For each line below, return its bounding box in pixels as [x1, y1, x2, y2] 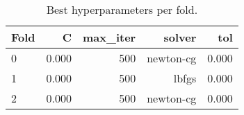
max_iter [83, 29, 136, 45]
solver [163, 29, 197, 45]
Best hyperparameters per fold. [46, 1, 198, 17]
